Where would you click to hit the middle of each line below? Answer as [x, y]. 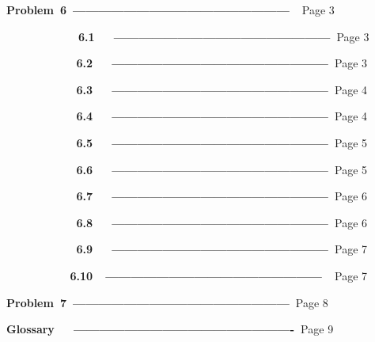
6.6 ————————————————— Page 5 [222, 169]
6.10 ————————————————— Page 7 [219, 275]
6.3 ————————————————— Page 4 [222, 89]
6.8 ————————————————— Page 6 [222, 222]
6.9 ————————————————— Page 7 [222, 249]
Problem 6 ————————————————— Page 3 [170, 9]
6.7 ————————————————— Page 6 [222, 196]
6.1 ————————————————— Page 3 [224, 36]
